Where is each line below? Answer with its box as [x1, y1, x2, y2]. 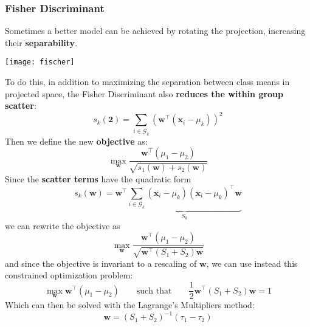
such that [136, 286, 172, 295]
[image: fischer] [5, 58, 75, 67]
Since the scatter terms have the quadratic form [5, 172, 191, 185]
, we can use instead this [206, 256, 298, 269]
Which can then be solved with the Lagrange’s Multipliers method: [5, 298, 255, 311]
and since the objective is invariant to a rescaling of [5, 256, 197, 269]
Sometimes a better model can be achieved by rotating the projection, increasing [5, 24, 306, 37]
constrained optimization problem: [5, 269, 133, 281]
